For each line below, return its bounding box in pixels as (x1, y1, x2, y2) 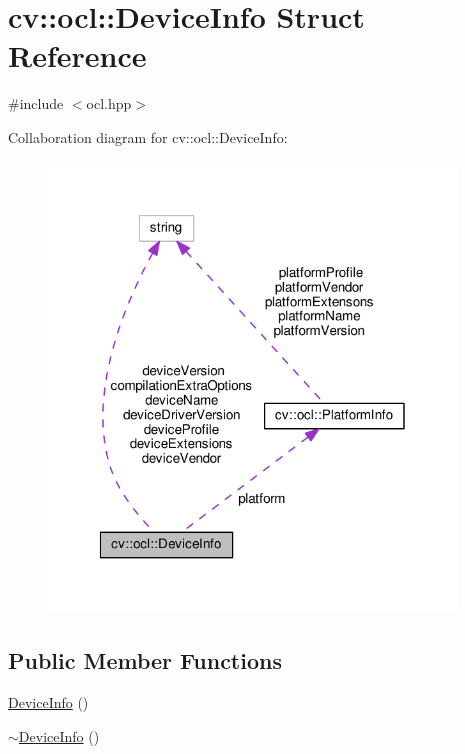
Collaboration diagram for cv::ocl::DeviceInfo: (8, 126, 288, 147)
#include (8, 93, 64, 114)
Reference (8, 35, 147, 76)
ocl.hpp (86, 93, 132, 114)
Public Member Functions (8, 645, 282, 676)
